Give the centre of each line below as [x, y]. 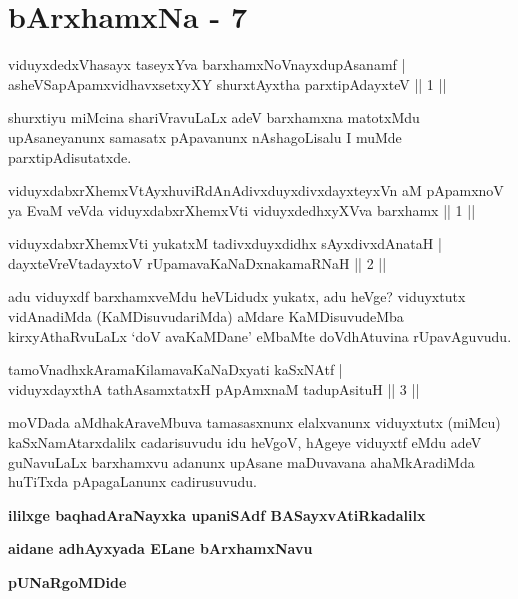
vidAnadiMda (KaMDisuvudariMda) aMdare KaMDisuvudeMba [206, 316]
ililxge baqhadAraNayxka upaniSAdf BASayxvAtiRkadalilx [217, 514]
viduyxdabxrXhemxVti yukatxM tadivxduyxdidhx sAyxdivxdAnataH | [225, 243]
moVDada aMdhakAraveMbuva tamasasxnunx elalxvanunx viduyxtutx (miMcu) [254, 422]
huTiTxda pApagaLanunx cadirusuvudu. [132, 481]
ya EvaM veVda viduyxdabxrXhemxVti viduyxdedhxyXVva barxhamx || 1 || [242, 209]
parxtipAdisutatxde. [70, 156]
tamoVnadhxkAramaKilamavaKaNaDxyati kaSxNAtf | [175, 369]
